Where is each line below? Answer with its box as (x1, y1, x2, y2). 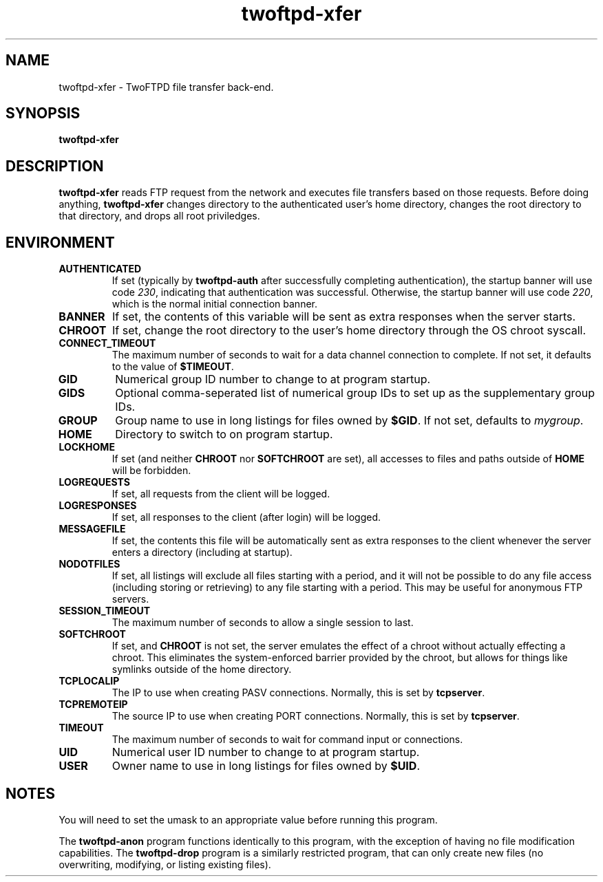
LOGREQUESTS (59, 476, 131, 488)
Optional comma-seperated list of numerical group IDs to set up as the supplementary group (115, 386, 595, 400)
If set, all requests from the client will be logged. (112, 488, 330, 500)
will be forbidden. (112, 464, 191, 477)
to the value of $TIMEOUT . (112, 361, 234, 373)
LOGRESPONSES (59, 499, 137, 512)
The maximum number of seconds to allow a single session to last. (112, 616, 414, 629)
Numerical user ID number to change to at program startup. (112, 745, 420, 760)
